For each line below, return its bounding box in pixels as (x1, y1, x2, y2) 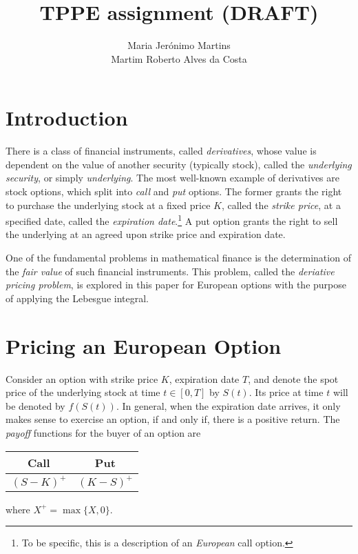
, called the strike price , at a (221, 197, 341, 212)
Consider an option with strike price (6, 371, 158, 386)
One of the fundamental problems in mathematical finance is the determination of (6, 250, 351, 265)
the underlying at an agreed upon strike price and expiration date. (6, 227, 286, 241)
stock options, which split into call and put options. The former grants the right (6, 184, 342, 199)
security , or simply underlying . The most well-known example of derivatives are (6, 170, 340, 185)
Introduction (6, 103, 128, 132)
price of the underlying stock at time (6, 385, 160, 399)
